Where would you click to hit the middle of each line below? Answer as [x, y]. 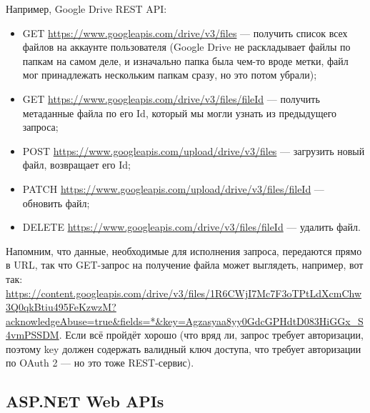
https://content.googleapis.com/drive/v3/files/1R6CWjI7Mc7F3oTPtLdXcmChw [184, 293]
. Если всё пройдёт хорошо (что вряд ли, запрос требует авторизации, [211, 335]
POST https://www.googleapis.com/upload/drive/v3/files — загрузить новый [194, 150]
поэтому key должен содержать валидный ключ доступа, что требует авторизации [184, 348]
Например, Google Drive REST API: [86, 9]
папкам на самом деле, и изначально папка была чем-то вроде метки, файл [185, 60]
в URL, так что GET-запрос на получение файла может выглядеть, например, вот [185, 265]
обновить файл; [56, 203]
